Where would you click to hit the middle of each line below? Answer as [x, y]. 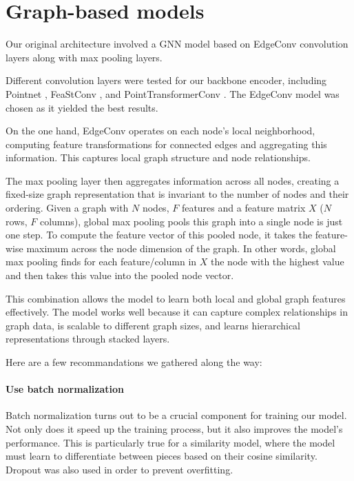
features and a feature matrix [243, 208]
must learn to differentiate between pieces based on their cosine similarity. [162, 456]
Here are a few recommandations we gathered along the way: [134, 362]
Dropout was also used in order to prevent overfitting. [119, 469]
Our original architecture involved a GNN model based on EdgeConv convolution [177, 44]
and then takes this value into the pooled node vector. [120, 275]
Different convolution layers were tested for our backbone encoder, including [166, 80]
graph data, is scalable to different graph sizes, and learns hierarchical [153, 325]
